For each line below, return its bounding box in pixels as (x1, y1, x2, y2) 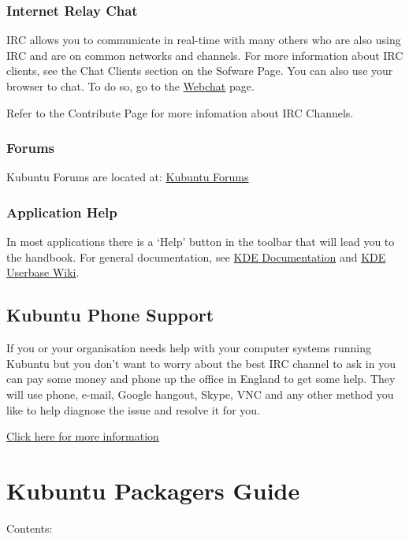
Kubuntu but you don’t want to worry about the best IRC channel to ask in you (6, 355, 396, 371)
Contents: (6, 519, 53, 536)
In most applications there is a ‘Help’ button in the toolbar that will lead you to (6, 233, 395, 250)
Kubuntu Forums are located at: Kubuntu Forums (6, 169, 249, 185)
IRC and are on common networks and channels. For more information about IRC (6, 46, 403, 63)
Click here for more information (6, 428, 159, 444)
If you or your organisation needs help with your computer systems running (6, 340, 372, 356)
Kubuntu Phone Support (6, 303, 214, 327)
